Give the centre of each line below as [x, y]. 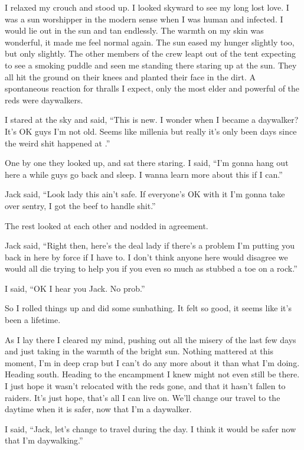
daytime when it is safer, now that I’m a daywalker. [98, 409]
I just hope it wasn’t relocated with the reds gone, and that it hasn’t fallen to [145, 386]
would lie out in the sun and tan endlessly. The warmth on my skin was [134, 30]
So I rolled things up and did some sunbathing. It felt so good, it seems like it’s [148, 308]
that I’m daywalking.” [44, 440]
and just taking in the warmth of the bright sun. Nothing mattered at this [139, 351]
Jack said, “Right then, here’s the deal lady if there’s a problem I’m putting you [150, 245]
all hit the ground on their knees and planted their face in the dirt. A [130, 76]
